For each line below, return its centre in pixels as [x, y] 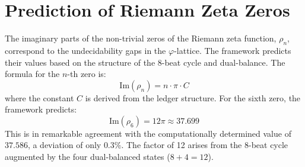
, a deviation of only [64, 145]
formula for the [32, 74]
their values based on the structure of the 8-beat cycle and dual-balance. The [145, 62]
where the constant [39, 97]
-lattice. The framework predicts [233, 50]
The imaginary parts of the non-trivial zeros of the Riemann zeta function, [141, 38]
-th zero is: [87, 74]
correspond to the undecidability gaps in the [85, 50]
